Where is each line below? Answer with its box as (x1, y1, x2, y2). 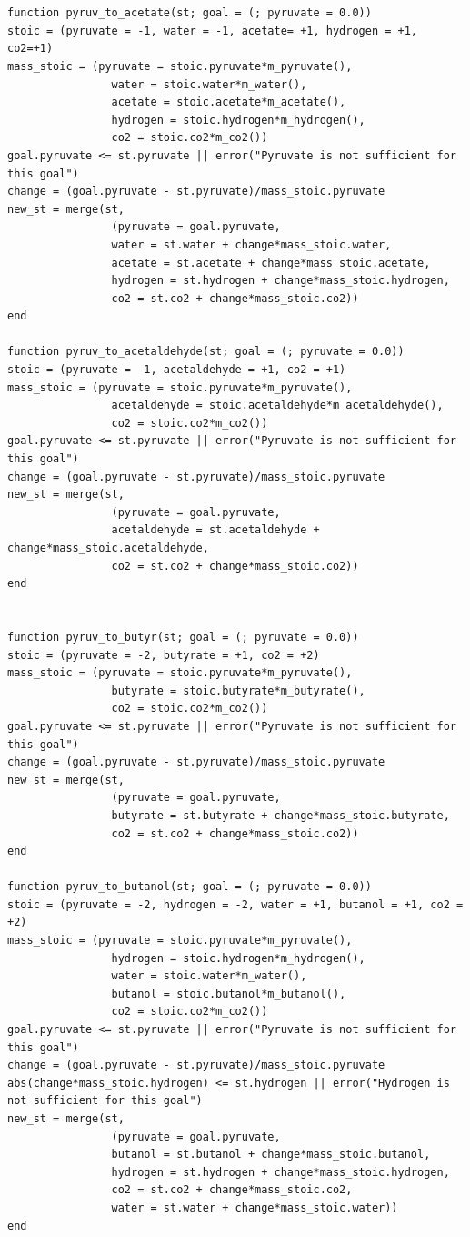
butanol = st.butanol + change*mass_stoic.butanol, (111, 1148, 431, 1161)
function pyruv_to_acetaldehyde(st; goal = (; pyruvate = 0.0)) (7, 345, 405, 359)
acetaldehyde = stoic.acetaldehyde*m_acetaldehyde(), (111, 399, 444, 412)
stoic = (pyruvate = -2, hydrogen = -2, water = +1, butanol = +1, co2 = (7, 897, 464, 911)
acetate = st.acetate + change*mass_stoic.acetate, (111, 256, 431, 269)
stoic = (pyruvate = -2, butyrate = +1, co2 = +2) (7, 648, 320, 662)
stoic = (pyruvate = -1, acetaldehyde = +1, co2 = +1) (7, 363, 346, 377)
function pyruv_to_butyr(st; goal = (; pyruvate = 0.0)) (7, 630, 359, 644)
